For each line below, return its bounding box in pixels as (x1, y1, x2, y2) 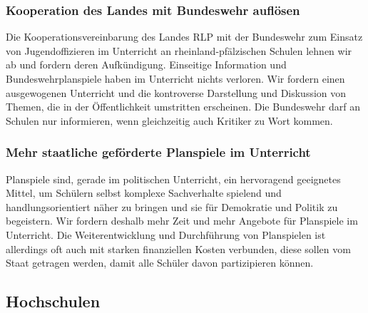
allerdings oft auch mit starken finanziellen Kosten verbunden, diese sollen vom (6, 241, 351, 256)
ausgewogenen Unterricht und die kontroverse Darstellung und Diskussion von (6, 85, 347, 100)
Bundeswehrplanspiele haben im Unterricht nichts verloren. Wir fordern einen (6, 71, 345, 86)
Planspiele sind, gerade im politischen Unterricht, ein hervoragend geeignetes (6, 171, 341, 186)
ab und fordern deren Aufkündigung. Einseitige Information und (6, 57, 287, 72)
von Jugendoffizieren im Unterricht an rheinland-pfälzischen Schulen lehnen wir (6, 43, 352, 58)
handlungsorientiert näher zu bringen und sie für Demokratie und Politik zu (6, 199, 338, 214)
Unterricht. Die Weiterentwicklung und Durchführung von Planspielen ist (6, 227, 326, 242)
